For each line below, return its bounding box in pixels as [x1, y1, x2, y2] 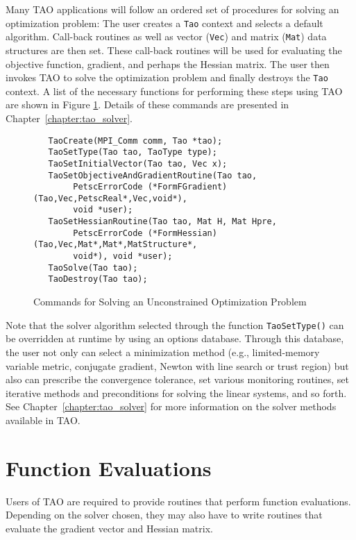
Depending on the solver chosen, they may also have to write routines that [6, 507, 323, 522]
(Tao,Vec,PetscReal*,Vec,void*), [33, 193, 187, 203]
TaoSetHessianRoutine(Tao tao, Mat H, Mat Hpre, [48, 217, 277, 227]
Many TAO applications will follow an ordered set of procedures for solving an [6, 2, 339, 16]
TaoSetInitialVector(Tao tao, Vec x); [48, 158, 228, 169]
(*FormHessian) [147, 228, 217, 238]
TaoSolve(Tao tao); [48, 262, 138, 273]
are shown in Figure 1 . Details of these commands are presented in [6, 97, 289, 112]
